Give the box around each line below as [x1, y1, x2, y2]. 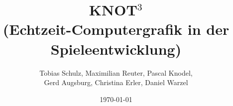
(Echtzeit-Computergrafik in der [2, 19, 230, 39]
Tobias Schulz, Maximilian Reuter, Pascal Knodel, [39, 67, 193, 78]
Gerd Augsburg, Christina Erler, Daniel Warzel [44, 77, 188, 88]
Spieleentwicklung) [50, 38, 182, 59]
